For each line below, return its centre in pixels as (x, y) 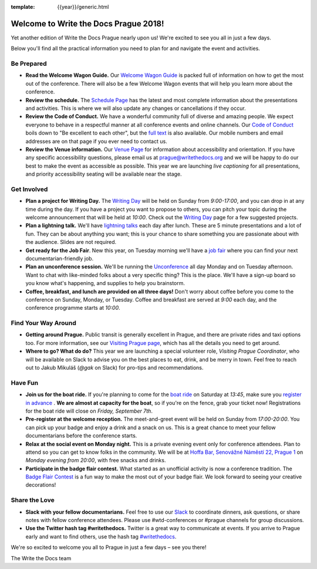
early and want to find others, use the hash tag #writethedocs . (101, 536)
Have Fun (24, 383)
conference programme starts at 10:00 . (73, 308)
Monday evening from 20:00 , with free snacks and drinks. (96, 460)
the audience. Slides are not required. (71, 242)
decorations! (41, 485)
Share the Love (33, 500)
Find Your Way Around (43, 323)
